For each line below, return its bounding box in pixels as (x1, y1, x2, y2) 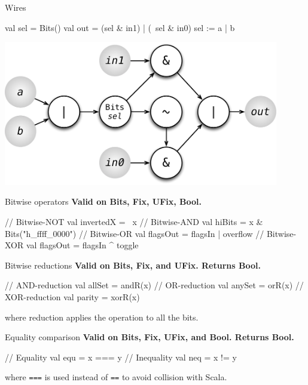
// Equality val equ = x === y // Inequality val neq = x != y (5, 350, 237, 363)
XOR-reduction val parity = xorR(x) (5, 290, 140, 303)
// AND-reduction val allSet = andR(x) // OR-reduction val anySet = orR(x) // (5, 279, 304, 291)
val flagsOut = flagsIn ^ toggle (26, 239, 139, 251)
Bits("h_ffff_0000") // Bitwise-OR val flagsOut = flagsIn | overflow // (5, 227, 264, 239)
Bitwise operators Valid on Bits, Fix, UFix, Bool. (5, 195, 202, 208)
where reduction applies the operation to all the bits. (5, 310, 199, 323)
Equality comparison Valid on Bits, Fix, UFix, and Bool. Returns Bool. (5, 331, 294, 343)
